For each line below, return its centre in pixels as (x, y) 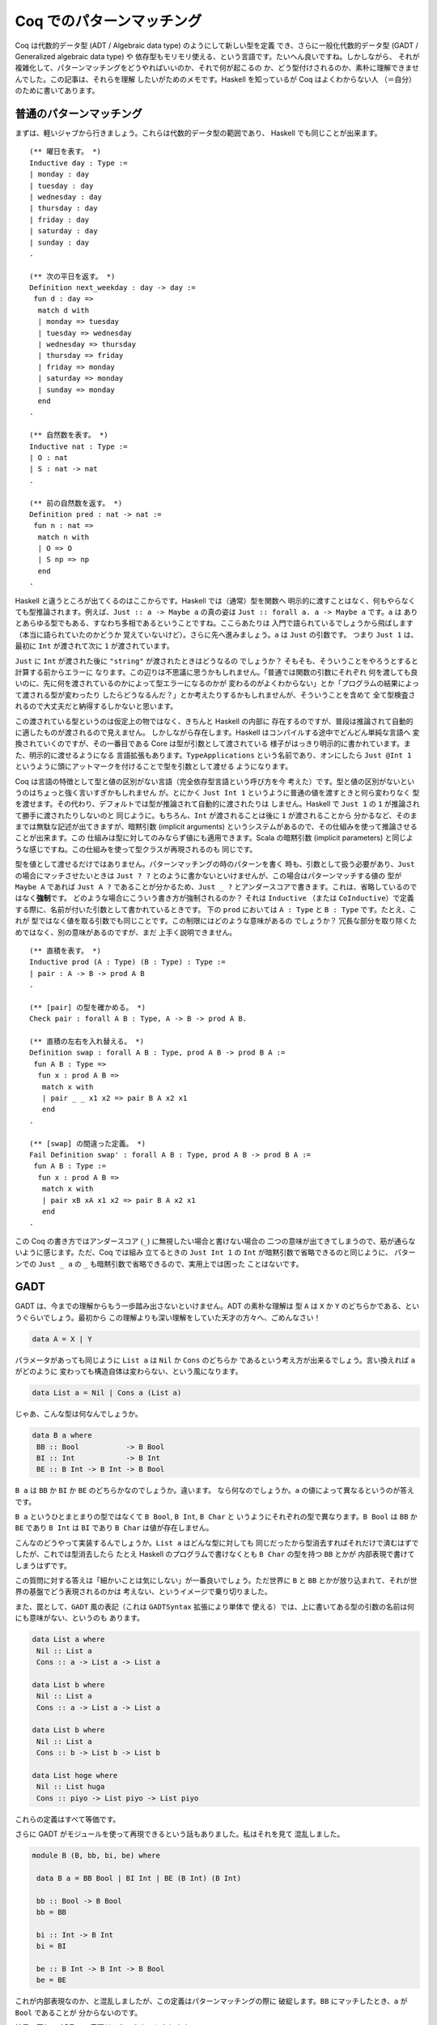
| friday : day (59, 220)
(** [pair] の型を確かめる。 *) (88, 1007)
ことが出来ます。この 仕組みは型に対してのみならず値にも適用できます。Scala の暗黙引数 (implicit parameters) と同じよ (214, 838)
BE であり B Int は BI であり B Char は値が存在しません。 (114, 1528)
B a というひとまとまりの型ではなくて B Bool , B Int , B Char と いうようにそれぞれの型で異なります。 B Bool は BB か (216, 1517)
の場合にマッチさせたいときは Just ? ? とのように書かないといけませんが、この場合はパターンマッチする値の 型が (208, 876)
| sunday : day (59, 242)
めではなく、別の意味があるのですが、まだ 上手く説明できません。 (126, 932)
